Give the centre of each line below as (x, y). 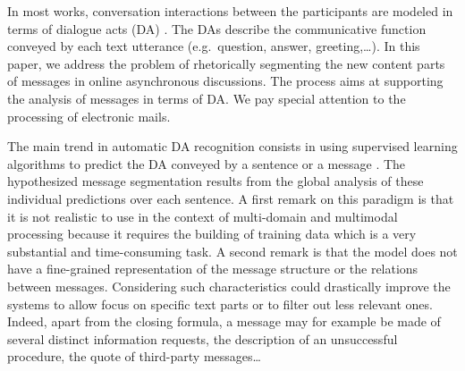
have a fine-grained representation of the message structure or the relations (213, 269)
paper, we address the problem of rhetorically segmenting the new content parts (226, 63)
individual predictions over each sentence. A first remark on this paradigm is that (231, 198)
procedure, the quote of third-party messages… (134, 356)
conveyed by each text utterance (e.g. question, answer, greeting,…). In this (214, 46)
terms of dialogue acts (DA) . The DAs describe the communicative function (217, 28)
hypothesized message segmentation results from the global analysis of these (216, 181)
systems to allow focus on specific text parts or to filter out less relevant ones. (220, 304)
